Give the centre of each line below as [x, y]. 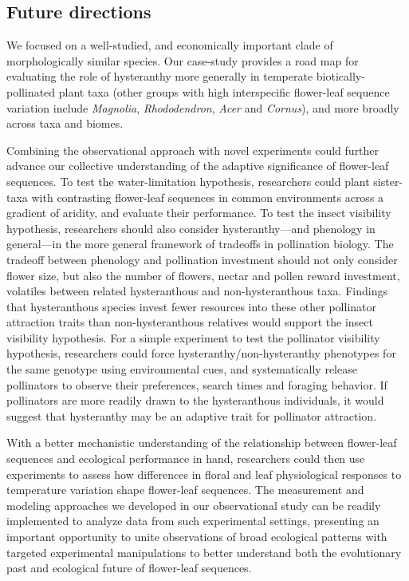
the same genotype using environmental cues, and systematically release [182, 369]
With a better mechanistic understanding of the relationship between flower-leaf [202, 443]
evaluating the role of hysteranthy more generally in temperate [160, 76]
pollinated [31, 91]
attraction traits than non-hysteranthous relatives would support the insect [190, 322]
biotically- [340, 76]
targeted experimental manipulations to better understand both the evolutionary [204, 552]
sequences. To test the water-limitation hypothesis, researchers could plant [188, 181]
